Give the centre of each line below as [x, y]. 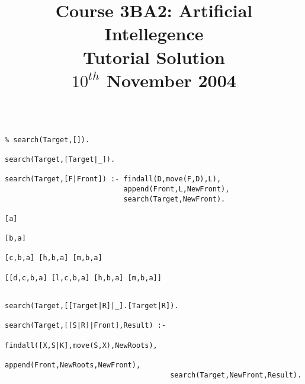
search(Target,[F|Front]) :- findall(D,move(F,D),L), [113, 179]
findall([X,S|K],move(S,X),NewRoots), [81, 345]
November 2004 [171, 80]
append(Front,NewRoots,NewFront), [73, 365]
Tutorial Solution [154, 57]
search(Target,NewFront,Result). [236, 375]
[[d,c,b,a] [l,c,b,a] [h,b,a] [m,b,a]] [83, 278]
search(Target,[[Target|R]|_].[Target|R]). [92, 306]
